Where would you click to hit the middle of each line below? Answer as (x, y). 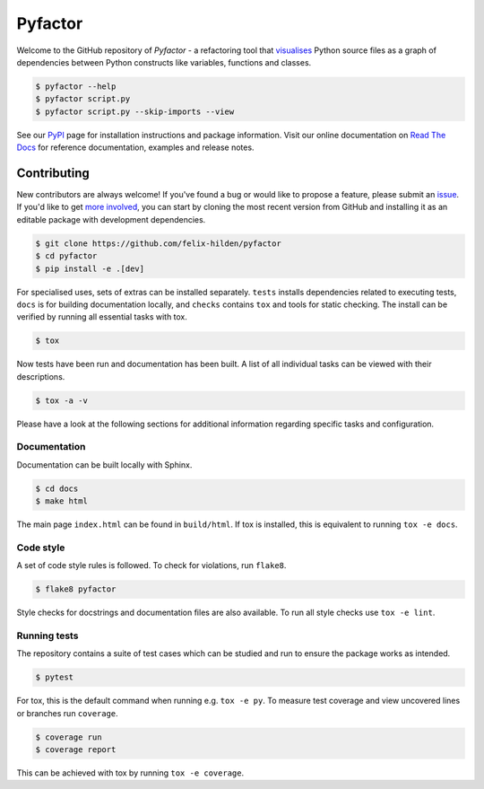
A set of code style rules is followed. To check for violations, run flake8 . (151, 565)
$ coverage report (76, 750)
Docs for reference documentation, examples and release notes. (135, 147)
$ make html (62, 501)
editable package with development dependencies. (111, 219)
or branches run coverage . (67, 713)
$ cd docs (57, 488)
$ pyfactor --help (76, 86)
